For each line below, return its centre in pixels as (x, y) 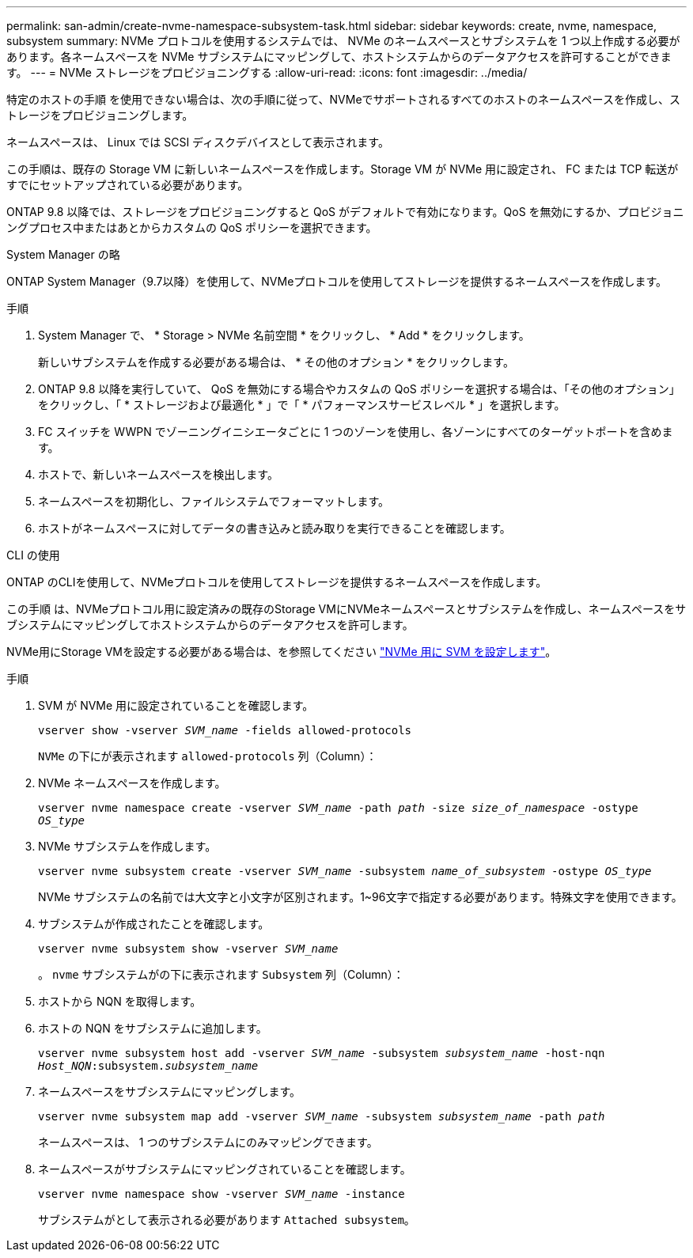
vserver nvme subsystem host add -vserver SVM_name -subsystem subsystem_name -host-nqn (322, 1053)
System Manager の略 (63, 254)
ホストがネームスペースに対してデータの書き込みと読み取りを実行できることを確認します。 (275, 528)
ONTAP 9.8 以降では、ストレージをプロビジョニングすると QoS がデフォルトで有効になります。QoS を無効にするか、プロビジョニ (345, 212)
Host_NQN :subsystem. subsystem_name (148, 1066)
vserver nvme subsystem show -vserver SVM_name (188, 949)
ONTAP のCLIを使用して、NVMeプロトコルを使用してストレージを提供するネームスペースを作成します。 (277, 582)
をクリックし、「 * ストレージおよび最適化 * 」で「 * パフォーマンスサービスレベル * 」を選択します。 (302, 405)
